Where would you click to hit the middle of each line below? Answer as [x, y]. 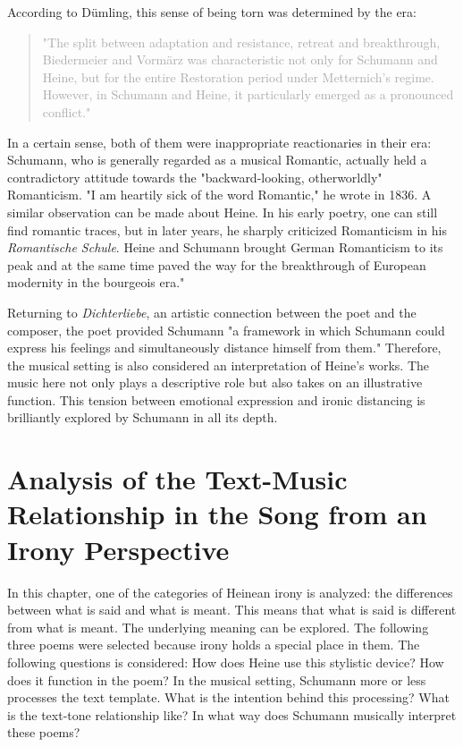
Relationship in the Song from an [217, 514]
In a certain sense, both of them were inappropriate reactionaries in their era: [219, 142]
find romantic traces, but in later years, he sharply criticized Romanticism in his [227, 229]
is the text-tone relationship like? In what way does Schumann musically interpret [232, 714]
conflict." [67, 111]
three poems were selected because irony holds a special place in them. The [214, 645]
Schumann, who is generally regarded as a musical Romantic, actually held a [217, 160]
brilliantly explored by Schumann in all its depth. [143, 417]
